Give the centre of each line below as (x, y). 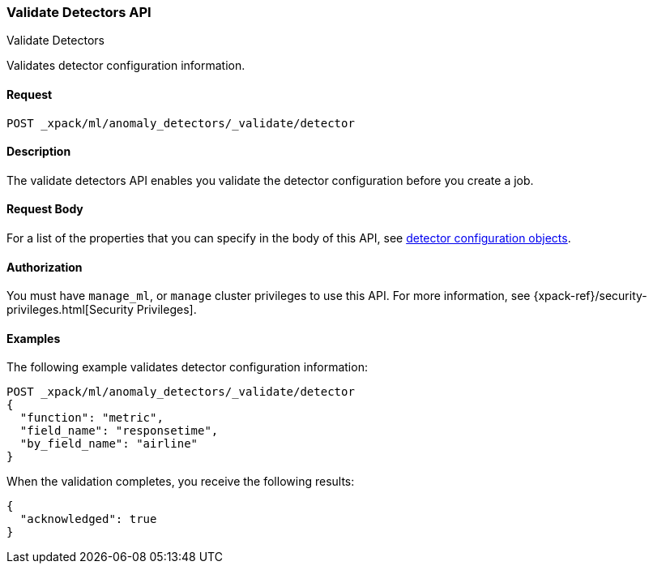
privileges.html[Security (70, 310)
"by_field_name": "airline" (109, 444)
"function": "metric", (92, 418)
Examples (34, 338)
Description (39, 152)
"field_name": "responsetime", (119, 431)
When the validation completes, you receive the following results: (181, 482)
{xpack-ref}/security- (590, 296)
